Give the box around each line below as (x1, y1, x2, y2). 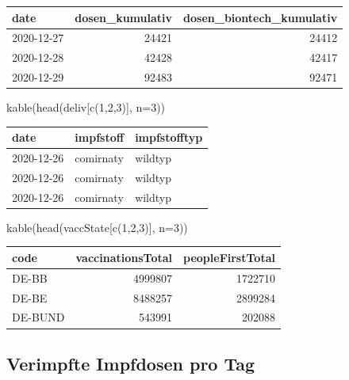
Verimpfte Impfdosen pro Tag (6, 351, 255, 375)
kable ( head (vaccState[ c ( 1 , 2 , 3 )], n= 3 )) (6, 218, 188, 235)
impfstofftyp (135, 129, 203, 146)
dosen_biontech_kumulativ (183, 9, 338, 25)
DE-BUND (12, 309, 65, 325)
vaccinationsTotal (75, 249, 173, 265)
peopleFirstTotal (183, 249, 275, 265)
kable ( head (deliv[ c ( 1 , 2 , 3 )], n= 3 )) (6, 99, 166, 116)
